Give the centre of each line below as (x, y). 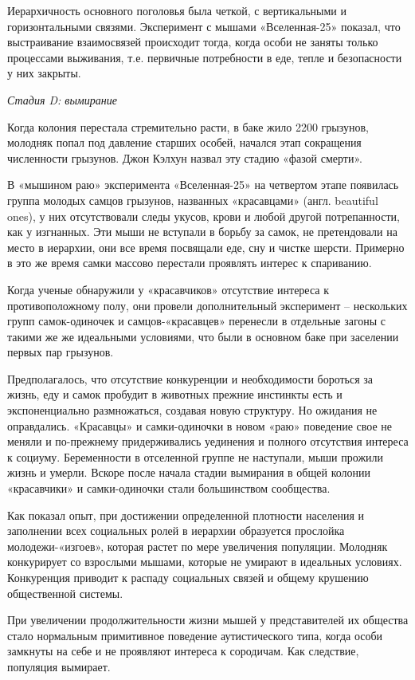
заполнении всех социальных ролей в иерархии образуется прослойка (176, 531)
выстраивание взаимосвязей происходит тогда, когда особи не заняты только (193, 42)
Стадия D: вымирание (62, 99)
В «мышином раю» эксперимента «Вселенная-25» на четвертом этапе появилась (203, 185)
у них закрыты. (44, 73)
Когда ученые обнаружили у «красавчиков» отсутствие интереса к (168, 289)
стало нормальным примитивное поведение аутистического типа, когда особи (195, 635)
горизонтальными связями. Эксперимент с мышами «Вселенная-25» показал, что (204, 26)
